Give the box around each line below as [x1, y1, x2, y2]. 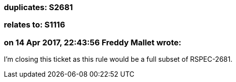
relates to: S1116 [4, 20, 65, 30]
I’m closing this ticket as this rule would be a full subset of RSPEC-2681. [4, 55, 233, 64]
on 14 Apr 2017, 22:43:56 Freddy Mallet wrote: [4, 37, 181, 47]
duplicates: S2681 [4, 2, 73, 12]
